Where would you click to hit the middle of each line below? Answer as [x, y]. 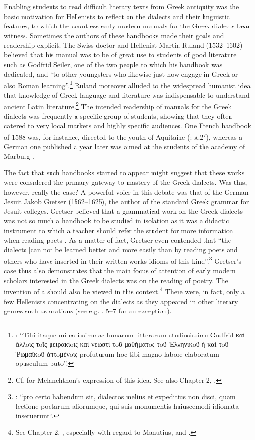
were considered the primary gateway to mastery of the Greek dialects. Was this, [126, 182]
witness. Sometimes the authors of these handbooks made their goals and [114, 35]
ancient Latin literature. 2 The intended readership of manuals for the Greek [118, 105]
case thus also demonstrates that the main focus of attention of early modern [120, 271]
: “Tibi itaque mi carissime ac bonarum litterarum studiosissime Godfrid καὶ [130, 334]
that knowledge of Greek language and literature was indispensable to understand [127, 95]
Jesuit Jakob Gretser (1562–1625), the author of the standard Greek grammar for [127, 201]
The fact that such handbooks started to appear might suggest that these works [124, 172]
